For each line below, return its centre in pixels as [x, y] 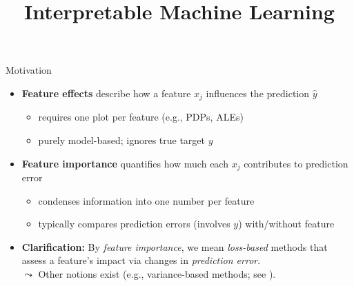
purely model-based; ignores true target [122, 140]
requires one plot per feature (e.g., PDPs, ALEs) [141, 117]
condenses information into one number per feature [146, 200]
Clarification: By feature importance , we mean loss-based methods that [175, 246]
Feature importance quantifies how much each [125, 163]
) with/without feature [286, 224]
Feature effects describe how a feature [106, 93]
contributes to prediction [296, 163]
